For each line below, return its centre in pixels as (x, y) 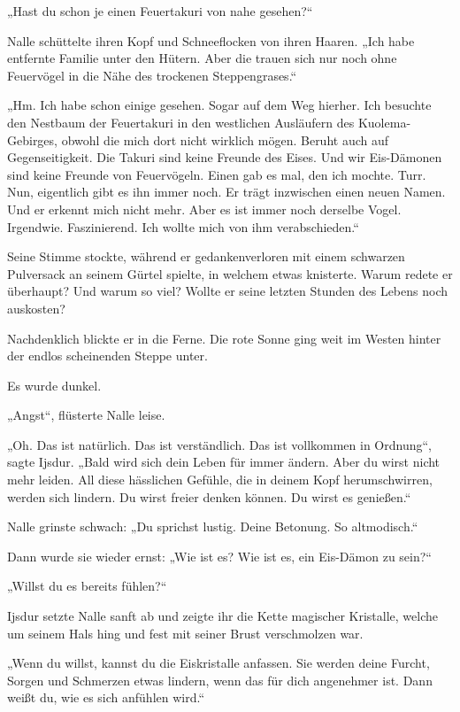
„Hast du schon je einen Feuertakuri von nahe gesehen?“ (160, 11)
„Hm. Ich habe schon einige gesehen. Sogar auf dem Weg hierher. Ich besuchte (219, 105)
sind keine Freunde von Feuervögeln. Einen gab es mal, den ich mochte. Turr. (217, 174)
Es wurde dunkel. (54, 385)
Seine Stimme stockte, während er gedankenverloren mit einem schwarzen (206, 256)
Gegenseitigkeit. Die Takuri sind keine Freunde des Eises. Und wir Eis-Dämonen (225, 157)
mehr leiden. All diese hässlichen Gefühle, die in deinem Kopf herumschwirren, (220, 480)
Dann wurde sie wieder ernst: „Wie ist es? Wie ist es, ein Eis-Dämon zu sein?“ (219, 556)
